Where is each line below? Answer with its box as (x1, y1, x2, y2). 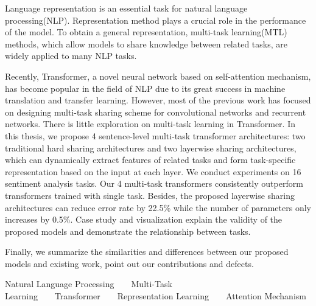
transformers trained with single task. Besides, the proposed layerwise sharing (5, 189, 295, 201)
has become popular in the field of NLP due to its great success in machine (5, 82, 286, 94)
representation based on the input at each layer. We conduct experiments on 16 (5, 165, 301, 178)
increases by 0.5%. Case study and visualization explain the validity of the (5, 213, 283, 226)
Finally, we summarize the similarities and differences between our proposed (5, 245, 289, 258)
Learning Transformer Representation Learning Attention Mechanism (5, 290, 306, 302)
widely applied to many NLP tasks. (5, 49, 137, 62)
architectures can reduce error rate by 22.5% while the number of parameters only (5, 201, 311, 214)
